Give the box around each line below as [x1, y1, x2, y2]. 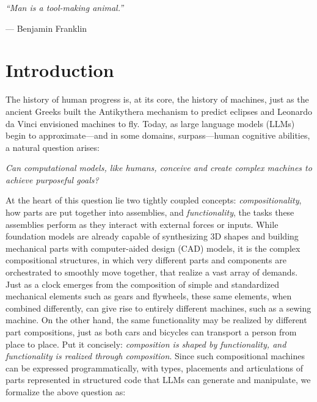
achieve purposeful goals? [5, 173, 99, 186]
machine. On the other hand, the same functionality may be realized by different [5, 313, 307, 326]
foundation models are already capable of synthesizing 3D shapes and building [5, 230, 299, 243]
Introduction [5, 57, 114, 82]
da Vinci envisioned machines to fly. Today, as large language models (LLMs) [5, 117, 295, 130]
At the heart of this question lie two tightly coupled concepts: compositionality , [5, 194, 302, 206]
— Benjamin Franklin [5, 21, 87, 34]
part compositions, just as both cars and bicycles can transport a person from [5, 326, 297, 338]
